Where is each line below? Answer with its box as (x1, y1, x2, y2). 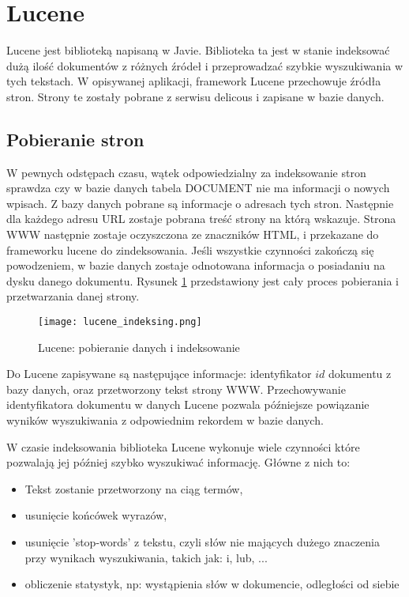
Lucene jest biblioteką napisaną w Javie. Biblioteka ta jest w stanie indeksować (6, 42, 390, 59)
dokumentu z (328, 365, 392, 382)
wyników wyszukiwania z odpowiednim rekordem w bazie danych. (6, 412, 324, 429)
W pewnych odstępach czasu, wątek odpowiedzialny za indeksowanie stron (6, 164, 366, 180)
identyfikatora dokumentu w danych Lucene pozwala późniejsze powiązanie (6, 396, 370, 413)
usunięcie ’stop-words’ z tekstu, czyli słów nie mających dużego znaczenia (24, 534, 380, 550)
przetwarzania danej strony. (6, 288, 140, 304)
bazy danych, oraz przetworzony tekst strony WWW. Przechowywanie (6, 380, 346, 397)
